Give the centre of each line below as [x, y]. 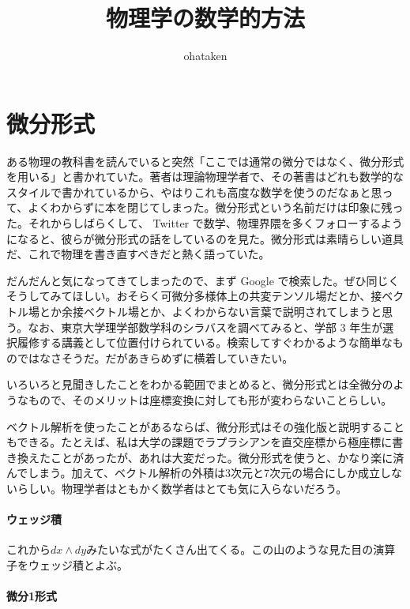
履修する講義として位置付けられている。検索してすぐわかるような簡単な [205, 342]
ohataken [205, 56]
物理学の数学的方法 [205, 18]
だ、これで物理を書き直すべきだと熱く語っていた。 [138, 254]
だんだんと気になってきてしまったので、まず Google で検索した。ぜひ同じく [203, 280]
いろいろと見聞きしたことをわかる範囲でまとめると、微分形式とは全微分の [200, 384]
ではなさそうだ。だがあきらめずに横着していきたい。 [155, 357]
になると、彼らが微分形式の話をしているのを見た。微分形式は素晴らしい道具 [205, 238]
